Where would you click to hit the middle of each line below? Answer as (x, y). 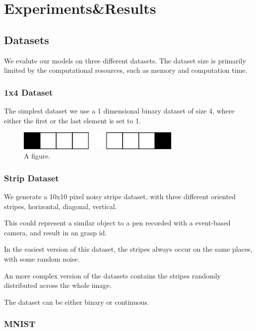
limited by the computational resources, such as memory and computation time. (126, 70)
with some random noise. (42, 258)
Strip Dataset (32, 178)
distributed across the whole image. (58, 285)
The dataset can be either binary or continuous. (77, 302)
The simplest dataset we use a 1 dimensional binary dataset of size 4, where (119, 110)
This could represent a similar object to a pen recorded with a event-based (117, 223)
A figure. (37, 156)
